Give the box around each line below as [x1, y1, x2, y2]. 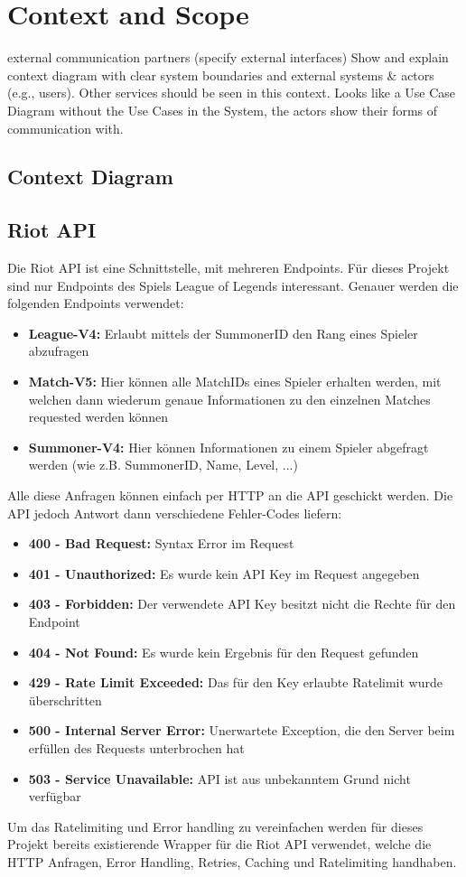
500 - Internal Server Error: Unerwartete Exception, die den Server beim [28, 721, 455, 740]
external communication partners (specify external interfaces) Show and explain [7, 48, 449, 67]
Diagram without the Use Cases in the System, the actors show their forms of [7, 100, 438, 119]
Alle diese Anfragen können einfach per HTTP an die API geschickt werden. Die [7, 486, 453, 505]
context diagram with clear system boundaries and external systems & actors [7, 65, 434, 84]
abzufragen [28, 341, 89, 360]
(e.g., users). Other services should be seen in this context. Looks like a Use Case [7, 83, 456, 102]
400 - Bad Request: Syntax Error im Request [28, 534, 294, 553]
